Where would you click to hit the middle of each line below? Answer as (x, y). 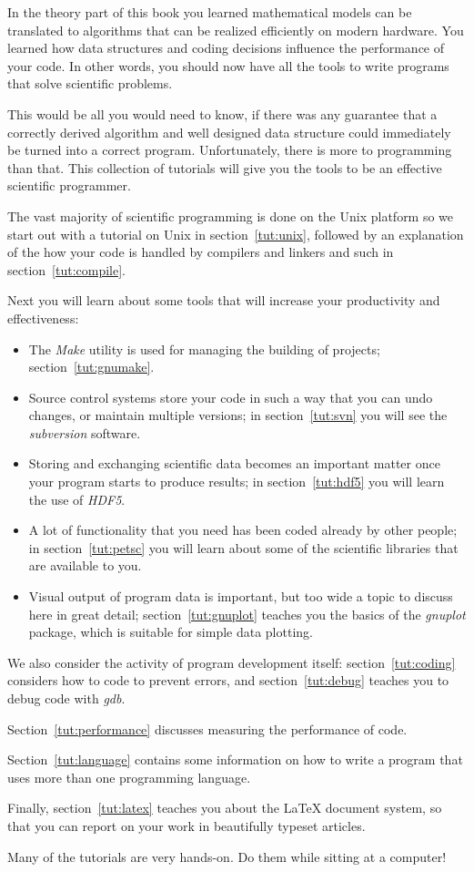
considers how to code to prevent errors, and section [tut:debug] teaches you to (228, 680)
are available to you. (85, 565)
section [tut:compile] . (66, 269)
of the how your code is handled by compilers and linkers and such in (201, 252)
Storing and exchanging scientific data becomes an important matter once (234, 463)
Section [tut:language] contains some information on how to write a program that (235, 759)
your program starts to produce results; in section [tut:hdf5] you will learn (237, 482)
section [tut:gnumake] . (91, 367)
